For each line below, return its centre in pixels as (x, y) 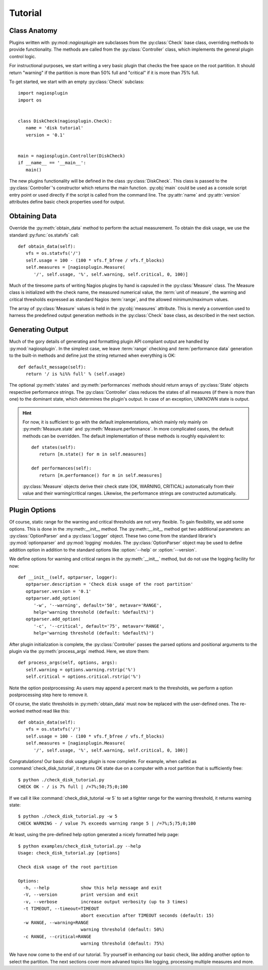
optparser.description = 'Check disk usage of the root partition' (109, 584)
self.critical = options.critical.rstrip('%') (83, 677)
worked (17, 711)
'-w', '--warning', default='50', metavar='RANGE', (98, 605)
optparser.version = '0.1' (59, 591)
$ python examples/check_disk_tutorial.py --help (80, 846)
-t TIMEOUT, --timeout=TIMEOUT (61, 909)
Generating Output (39, 330)
